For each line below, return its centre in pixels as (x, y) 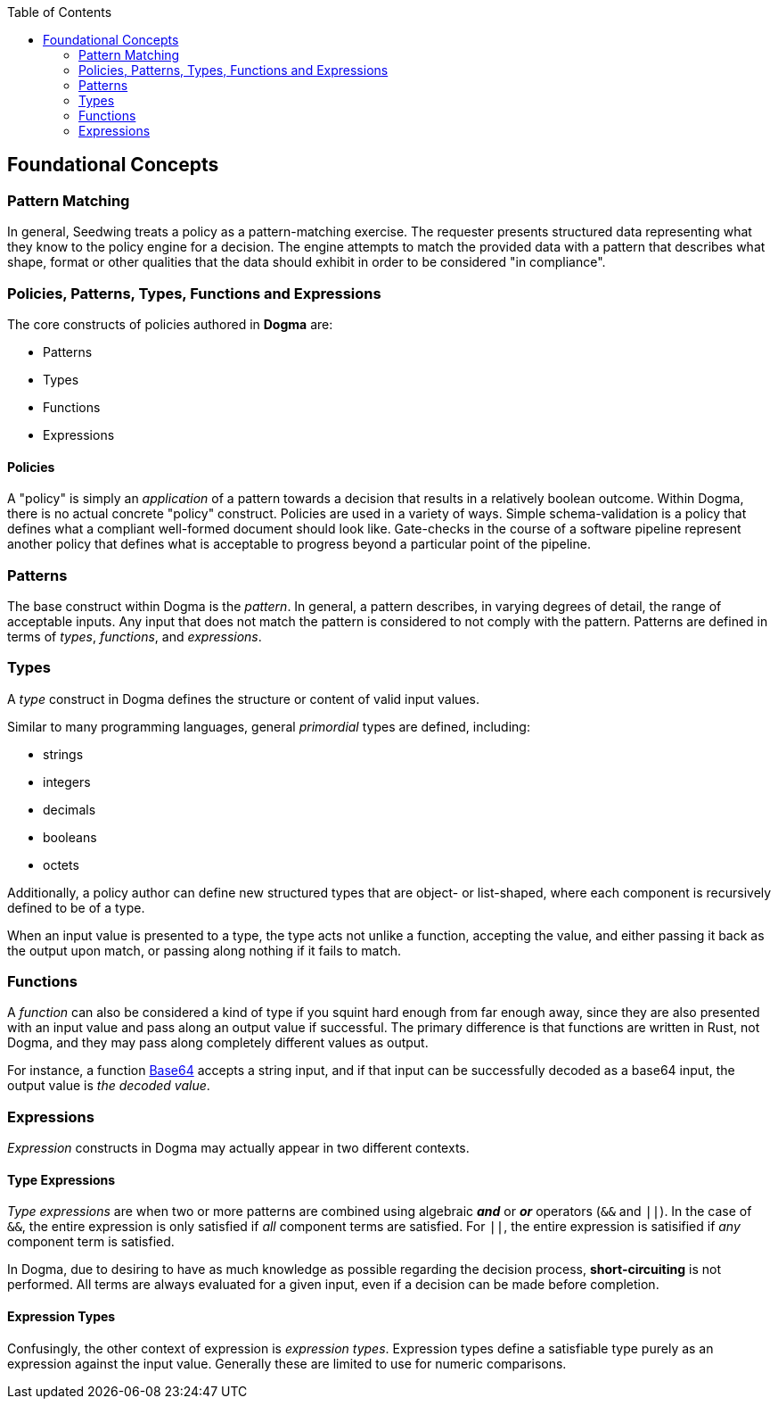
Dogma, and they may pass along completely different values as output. (218, 1043)
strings (63, 754)
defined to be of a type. (76, 907)
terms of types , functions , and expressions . (135, 636)
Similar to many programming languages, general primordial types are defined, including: (269, 726)
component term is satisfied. (91, 1242)
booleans (70, 837)
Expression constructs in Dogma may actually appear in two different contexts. (238, 1148)
